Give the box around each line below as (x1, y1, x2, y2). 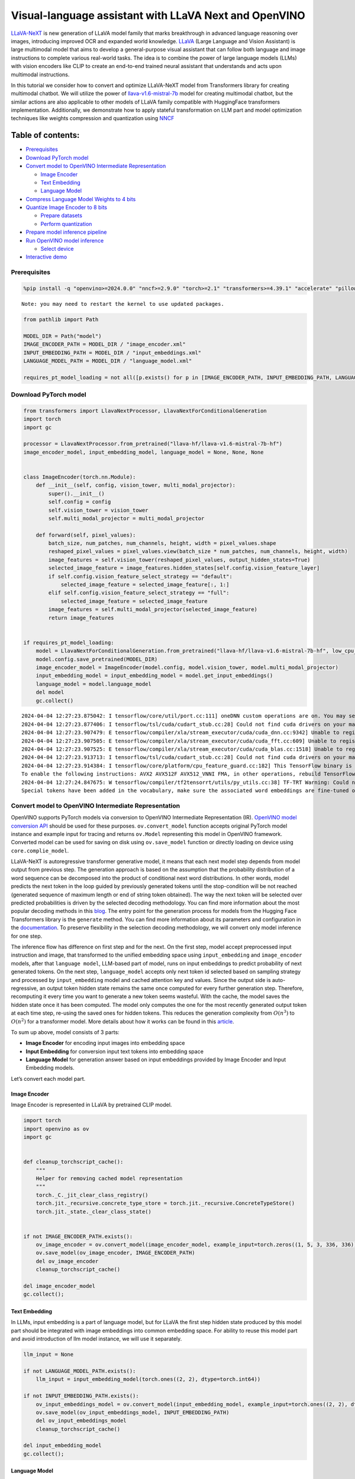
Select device (40, 246, 74, 253)
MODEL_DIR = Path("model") (23, 332, 102, 340)
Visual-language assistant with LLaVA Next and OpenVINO (11, 9, 306, 22)
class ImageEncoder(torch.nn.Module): (23, 473, 136, 480)
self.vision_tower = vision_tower (48, 506, 149, 514)
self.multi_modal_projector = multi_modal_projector (48, 515, 205, 522)
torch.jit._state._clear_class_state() (35, 1208, 152, 1215)
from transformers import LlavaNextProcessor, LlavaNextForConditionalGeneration (23, 407, 267, 414)
